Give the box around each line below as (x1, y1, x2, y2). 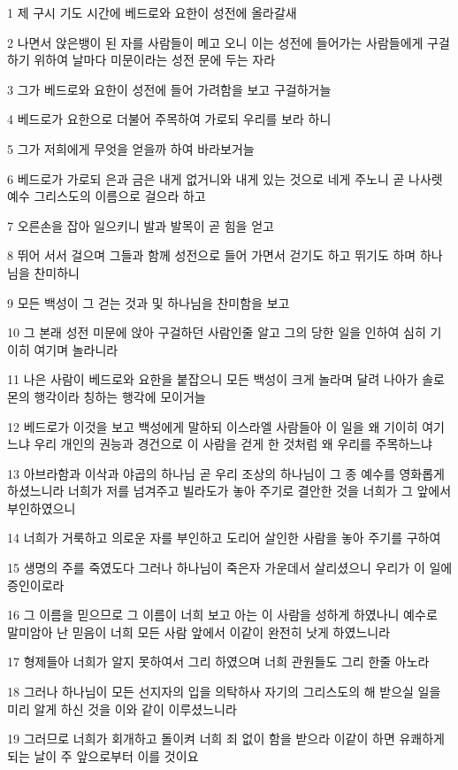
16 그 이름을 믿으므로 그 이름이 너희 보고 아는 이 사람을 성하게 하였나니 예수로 (7, 605, 438, 624)
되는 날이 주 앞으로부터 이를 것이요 (7, 746, 199, 765)
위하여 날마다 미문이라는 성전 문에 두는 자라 (34, 50, 276, 69)
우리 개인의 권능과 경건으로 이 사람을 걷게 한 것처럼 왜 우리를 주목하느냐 (34, 435, 432, 453)
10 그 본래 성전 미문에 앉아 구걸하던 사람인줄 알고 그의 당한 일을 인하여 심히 (7, 323, 426, 342)
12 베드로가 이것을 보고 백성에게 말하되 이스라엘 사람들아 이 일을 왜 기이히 (7, 417, 418, 435)
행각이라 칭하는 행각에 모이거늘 (34, 387, 206, 405)
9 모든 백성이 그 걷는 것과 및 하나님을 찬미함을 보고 (7, 293, 290, 312)
